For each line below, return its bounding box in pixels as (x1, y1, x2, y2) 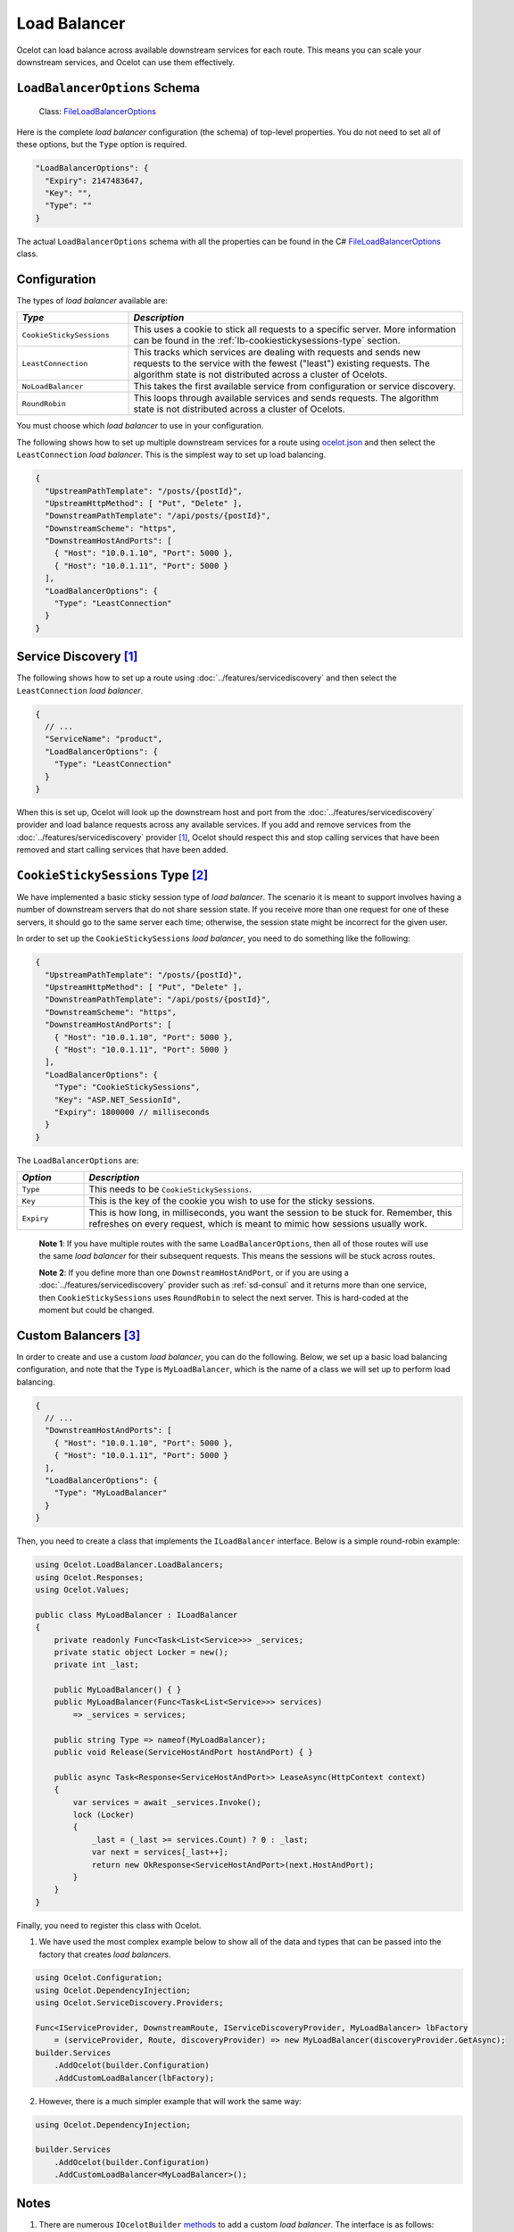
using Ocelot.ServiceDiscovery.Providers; (35, 1998, 224, 2008)
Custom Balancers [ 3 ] (16, 1328, 141, 1343)
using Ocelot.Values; (35, 1585, 130, 1595)
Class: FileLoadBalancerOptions (38, 106, 156, 117)
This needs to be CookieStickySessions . (88, 1183, 252, 1195)
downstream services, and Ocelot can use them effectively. (16, 56, 236, 67)
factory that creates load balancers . (38, 1949, 171, 1960)
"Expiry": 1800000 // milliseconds (54, 1107, 210, 1117)
